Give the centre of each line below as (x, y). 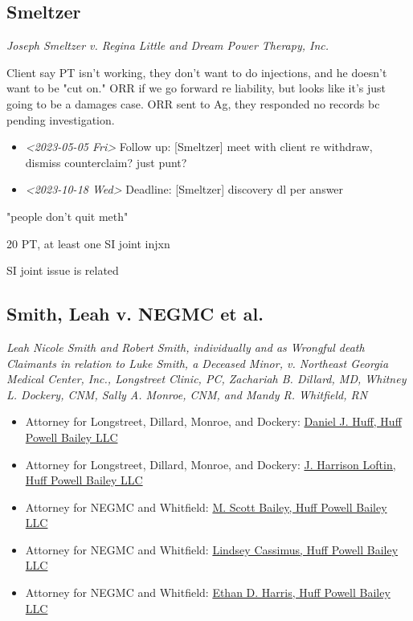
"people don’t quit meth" (67, 216)
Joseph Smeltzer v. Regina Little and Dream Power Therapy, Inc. (168, 45)
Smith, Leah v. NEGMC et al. (135, 314)
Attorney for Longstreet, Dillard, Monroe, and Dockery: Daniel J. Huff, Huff (213, 421)
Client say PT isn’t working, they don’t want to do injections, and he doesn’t (197, 72)
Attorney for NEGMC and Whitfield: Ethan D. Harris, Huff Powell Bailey (208, 592)
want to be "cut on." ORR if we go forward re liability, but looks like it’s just (196, 88)
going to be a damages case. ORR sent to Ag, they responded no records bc (193, 103)
